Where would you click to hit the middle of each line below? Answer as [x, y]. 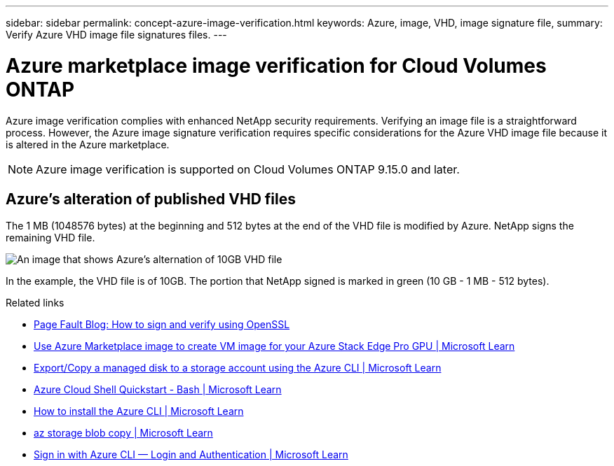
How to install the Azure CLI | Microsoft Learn [139, 411]
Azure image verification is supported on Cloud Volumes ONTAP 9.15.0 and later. [248, 169]
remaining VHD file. [50, 238]
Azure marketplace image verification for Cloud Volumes [276, 65]
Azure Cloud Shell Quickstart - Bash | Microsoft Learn [158, 390]
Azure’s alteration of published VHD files [151, 199]
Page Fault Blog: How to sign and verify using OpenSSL [162, 325]
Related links [35, 303]
